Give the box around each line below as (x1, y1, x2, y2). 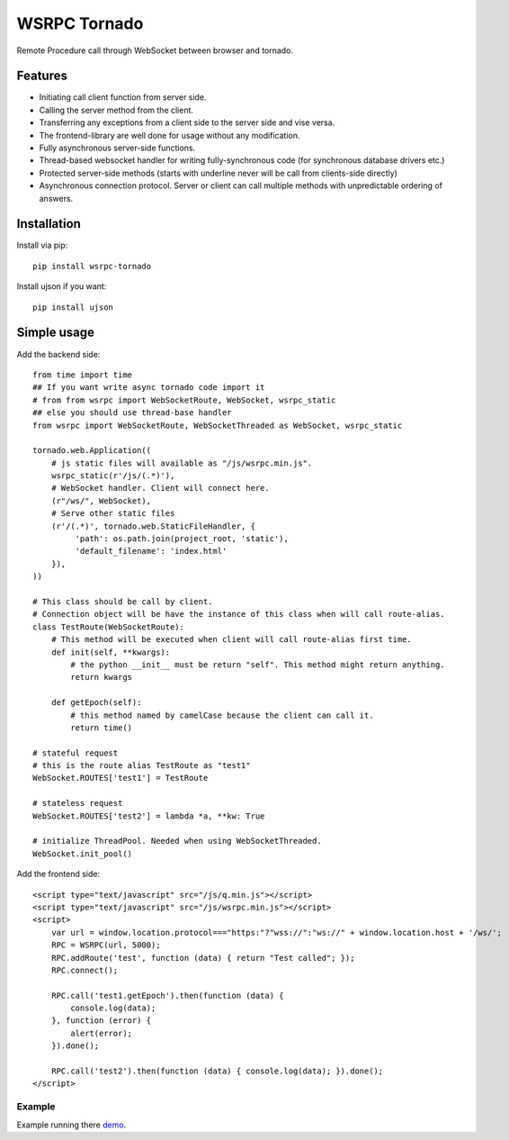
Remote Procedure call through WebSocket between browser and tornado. (16, 45, 294, 56)
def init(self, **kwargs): (50, 647, 171, 657)
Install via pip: (16, 240, 68, 251)
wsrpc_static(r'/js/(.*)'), (50, 471, 175, 481)
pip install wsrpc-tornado (32, 261, 152, 271)
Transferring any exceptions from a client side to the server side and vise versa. (39, 117, 335, 128)
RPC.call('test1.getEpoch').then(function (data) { (50, 991, 284, 1000)
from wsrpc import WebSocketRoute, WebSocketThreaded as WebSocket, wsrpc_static (32, 420, 403, 430)
